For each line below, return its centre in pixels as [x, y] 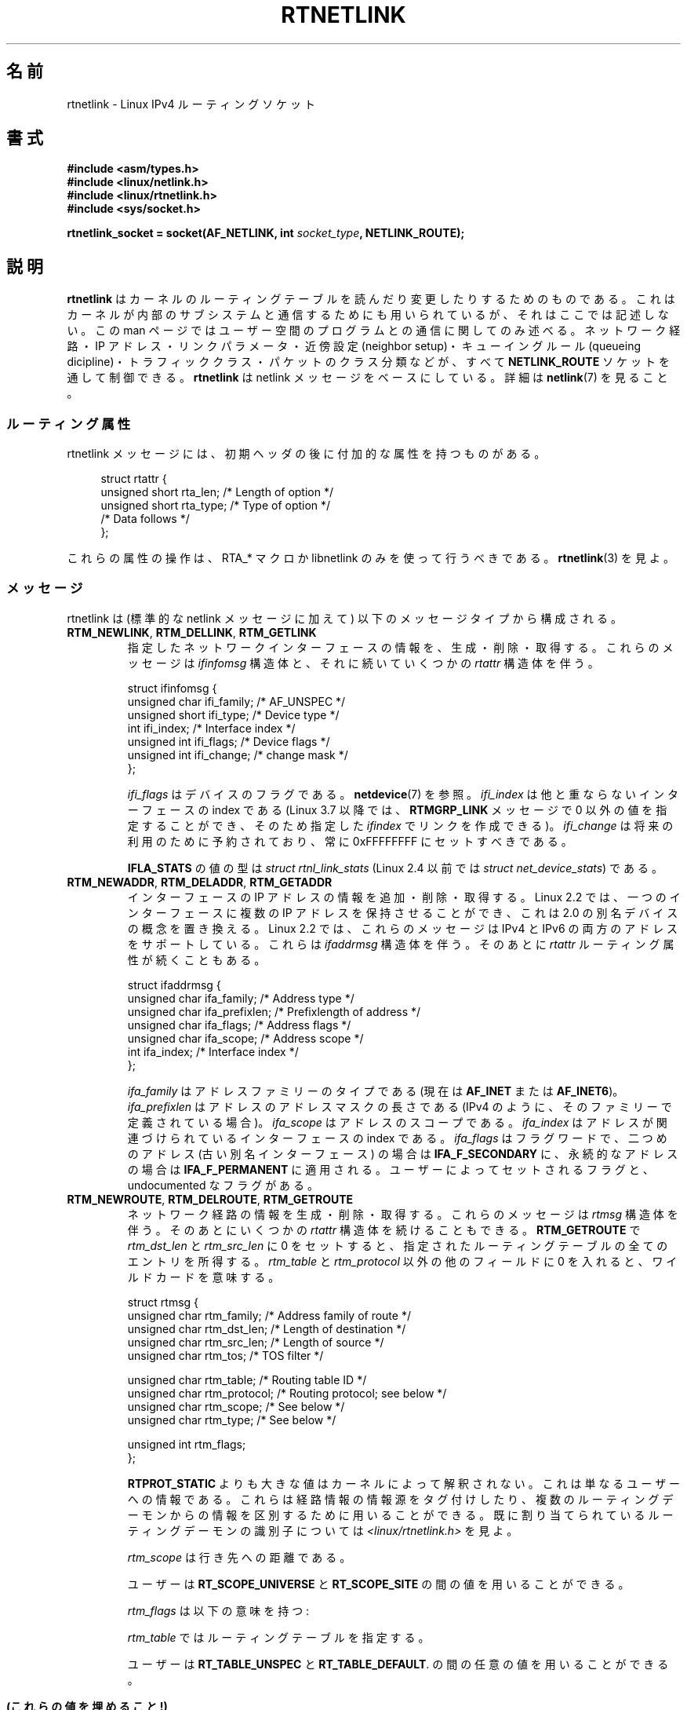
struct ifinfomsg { [172, 688]
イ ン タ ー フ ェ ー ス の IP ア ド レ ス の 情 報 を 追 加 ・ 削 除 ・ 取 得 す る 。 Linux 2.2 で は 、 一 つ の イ [404, 897]
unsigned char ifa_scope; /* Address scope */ [245, 1038]
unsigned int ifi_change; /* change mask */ [238, 755]
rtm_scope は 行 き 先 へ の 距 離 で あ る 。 [239, 1557]
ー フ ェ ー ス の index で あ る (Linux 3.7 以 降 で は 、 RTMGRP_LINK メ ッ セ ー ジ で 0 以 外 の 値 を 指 [397, 809]
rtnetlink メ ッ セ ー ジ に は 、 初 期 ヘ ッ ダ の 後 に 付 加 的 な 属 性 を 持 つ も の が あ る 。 [306, 454]
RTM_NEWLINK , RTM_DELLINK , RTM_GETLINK [192, 632]
